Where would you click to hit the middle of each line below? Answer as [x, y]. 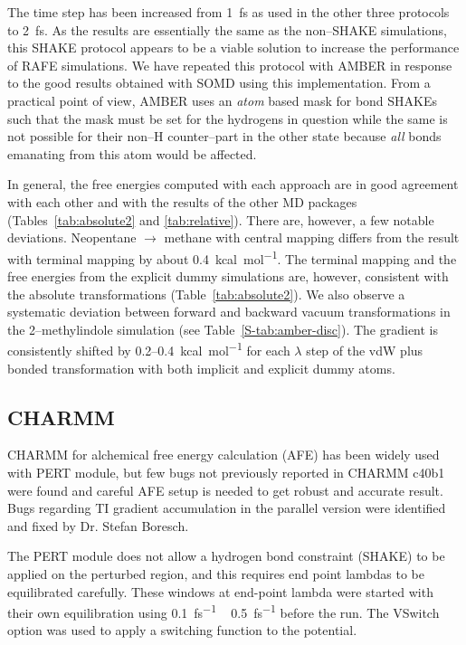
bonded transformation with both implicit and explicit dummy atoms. [201, 368]
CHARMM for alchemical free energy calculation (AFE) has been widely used [223, 455]
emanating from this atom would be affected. [132, 153]
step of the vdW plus [365, 350]
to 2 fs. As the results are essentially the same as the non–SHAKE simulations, [227, 29]
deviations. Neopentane [72, 237]
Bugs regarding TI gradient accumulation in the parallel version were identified [227, 508]
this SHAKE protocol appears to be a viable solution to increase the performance [233, 47]
